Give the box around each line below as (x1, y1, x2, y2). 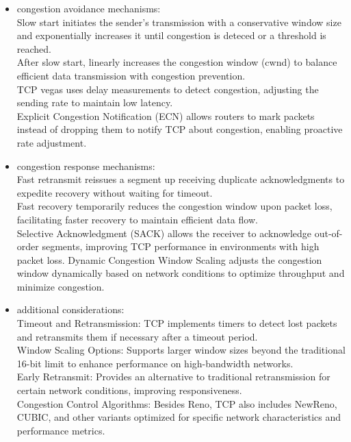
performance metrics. (16, 423, 105, 437)
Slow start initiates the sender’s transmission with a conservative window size (16, 14, 341, 29)
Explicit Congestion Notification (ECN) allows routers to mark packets (16, 108, 315, 123)
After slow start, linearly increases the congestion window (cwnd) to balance (16, 55, 337, 69)
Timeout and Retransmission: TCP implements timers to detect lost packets (16, 316, 337, 330)
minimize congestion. (16, 279, 105, 293)
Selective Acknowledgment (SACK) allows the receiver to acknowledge (16, 225, 311, 240)
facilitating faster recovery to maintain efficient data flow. (16, 212, 258, 226)
